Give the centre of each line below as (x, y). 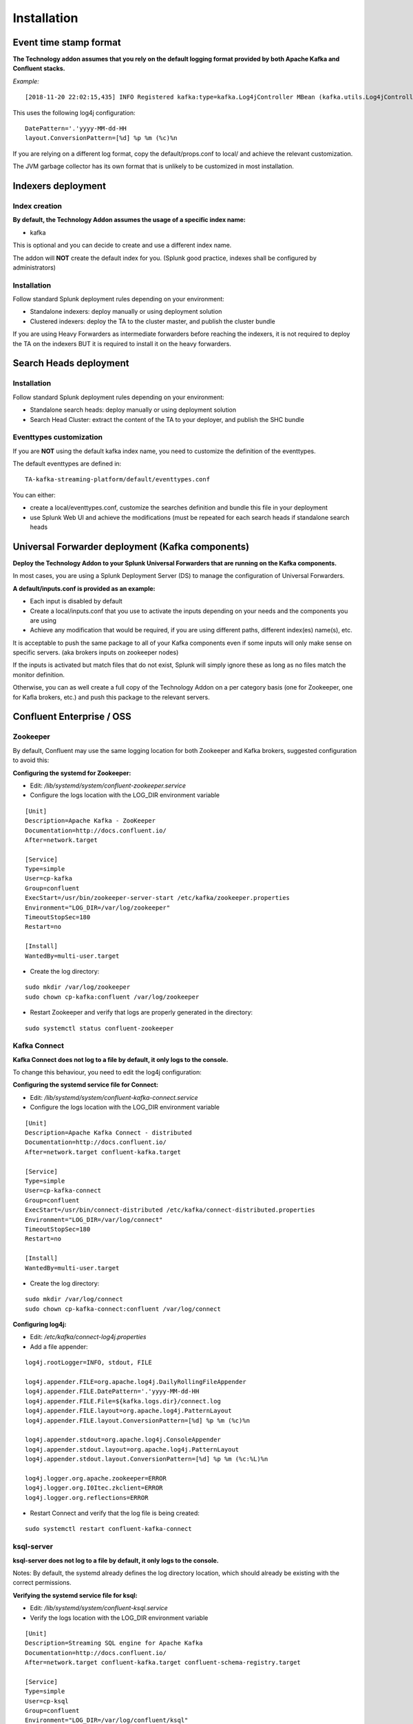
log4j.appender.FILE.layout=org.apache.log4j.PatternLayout (128, 1411)
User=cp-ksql (47, 1701)
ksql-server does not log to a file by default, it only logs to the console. (116, 1560)
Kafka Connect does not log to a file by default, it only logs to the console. (120, 1059)
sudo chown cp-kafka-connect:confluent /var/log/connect (123, 1309)
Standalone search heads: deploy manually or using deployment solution (133, 410)
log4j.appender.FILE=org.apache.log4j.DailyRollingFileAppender (136, 1382)
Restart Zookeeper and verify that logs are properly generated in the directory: (141, 1012)
